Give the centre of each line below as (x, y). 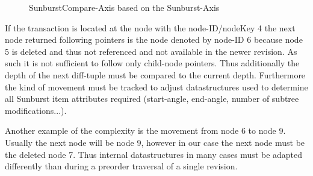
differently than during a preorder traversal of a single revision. (121, 166)
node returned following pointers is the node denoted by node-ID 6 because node (154, 39)
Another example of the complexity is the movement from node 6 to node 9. (145, 130)
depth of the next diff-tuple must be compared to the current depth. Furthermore (155, 74)
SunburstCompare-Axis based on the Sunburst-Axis (124, 7)
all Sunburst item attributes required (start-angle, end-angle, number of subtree (152, 99)
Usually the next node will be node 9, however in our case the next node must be (155, 142)
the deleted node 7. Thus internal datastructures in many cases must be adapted (154, 154)
